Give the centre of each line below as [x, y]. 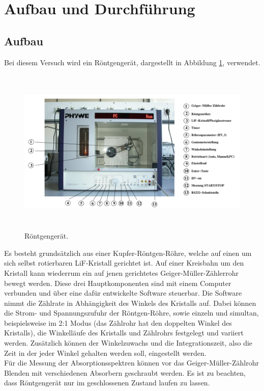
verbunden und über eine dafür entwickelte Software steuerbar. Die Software [123, 293]
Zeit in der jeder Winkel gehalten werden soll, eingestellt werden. [105, 353]
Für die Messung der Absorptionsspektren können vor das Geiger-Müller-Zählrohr [131, 363]
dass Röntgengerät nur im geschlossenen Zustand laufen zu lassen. [107, 383]
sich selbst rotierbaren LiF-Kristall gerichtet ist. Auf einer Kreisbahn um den [124, 263]
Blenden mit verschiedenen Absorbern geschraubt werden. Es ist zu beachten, [125, 372]
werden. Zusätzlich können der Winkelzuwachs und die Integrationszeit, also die [128, 343]
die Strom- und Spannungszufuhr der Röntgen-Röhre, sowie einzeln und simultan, [131, 313]
